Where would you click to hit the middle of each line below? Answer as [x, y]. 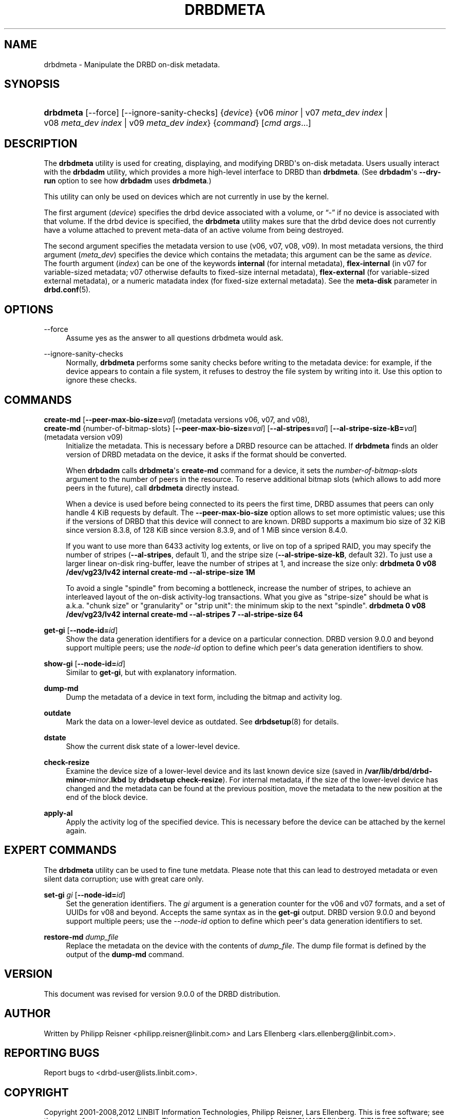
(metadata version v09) [83, 437]
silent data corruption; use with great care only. [124, 879]
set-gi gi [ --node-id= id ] [85, 894]
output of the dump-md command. [125, 954]
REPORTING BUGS [52, 1053]
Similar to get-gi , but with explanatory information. [151, 672]
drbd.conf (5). [67, 290]
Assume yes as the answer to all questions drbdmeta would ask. [175, 338]
